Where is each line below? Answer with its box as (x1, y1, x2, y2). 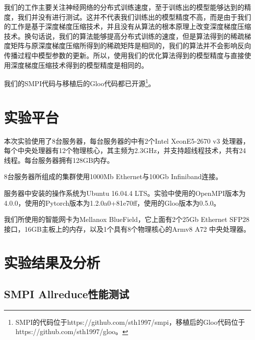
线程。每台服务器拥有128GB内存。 (4, 155, 114, 165)
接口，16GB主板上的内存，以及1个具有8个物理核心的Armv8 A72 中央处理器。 (4, 223, 251, 234)
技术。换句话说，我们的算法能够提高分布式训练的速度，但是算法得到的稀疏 (4, 31, 244, 41)
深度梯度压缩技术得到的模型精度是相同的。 (10, 60, 148, 70)
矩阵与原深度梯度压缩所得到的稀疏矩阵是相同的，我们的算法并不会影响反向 (10, 40, 251, 51)
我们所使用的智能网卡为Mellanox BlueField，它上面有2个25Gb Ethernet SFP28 (4, 214, 250, 224)
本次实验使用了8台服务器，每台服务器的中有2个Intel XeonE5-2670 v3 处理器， (4, 135, 250, 146)
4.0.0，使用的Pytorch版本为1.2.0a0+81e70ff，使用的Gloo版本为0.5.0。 (4, 197, 221, 208)
